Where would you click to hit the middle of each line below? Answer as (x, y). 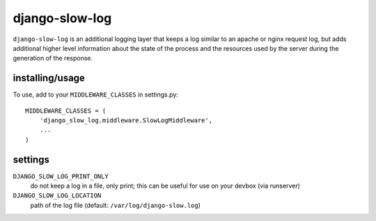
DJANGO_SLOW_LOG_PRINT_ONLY (61, 176)
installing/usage (49, 78)
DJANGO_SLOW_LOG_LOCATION (57, 196)
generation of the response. (53, 58)
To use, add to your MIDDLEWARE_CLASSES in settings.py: (96, 95)
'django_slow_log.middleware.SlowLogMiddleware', (126, 121)
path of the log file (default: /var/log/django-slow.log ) (116, 205)
